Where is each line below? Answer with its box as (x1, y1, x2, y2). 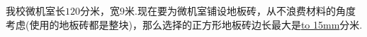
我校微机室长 (6, 3, 65, 17)
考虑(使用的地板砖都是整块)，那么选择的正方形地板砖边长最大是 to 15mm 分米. (6, 17, 363, 31)
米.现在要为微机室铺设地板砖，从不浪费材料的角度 (125, 3, 356, 17)
